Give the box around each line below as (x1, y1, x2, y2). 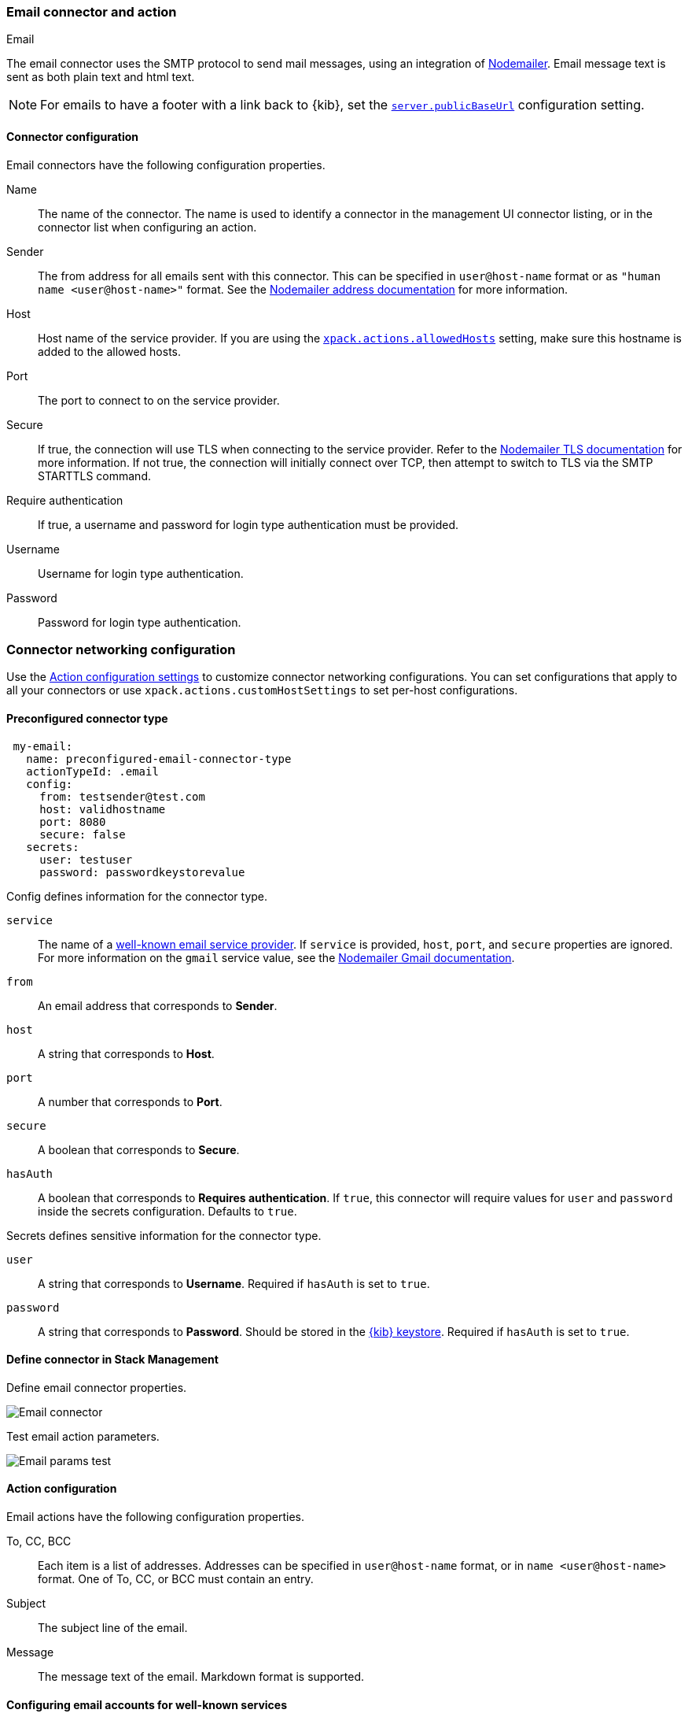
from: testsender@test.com (39, 790, 205, 803)
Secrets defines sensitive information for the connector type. (6, 1228, 322, 1242)
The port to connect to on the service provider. (38, 393, 280, 407)
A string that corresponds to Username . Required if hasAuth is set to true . (38, 1276, 430, 1290)
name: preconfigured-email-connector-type (26, 752, 292, 765)
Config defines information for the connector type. (6, 889, 268, 903)
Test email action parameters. (6, 1429, 160, 1443)
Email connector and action (6, 4, 177, 20)
